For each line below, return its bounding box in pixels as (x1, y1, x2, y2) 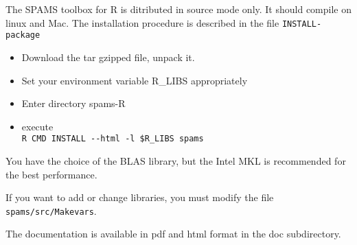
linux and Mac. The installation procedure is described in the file (5, 15, 279, 30)
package (5, 30, 41, 40)
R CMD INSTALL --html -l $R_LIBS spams (21, 134, 204, 144)
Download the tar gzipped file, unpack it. (21, 49, 195, 64)
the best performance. (5, 167, 97, 181)
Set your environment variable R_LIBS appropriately (21, 73, 248, 87)
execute (21, 119, 54, 133)
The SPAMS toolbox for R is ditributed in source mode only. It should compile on (5, 2, 352, 16)
